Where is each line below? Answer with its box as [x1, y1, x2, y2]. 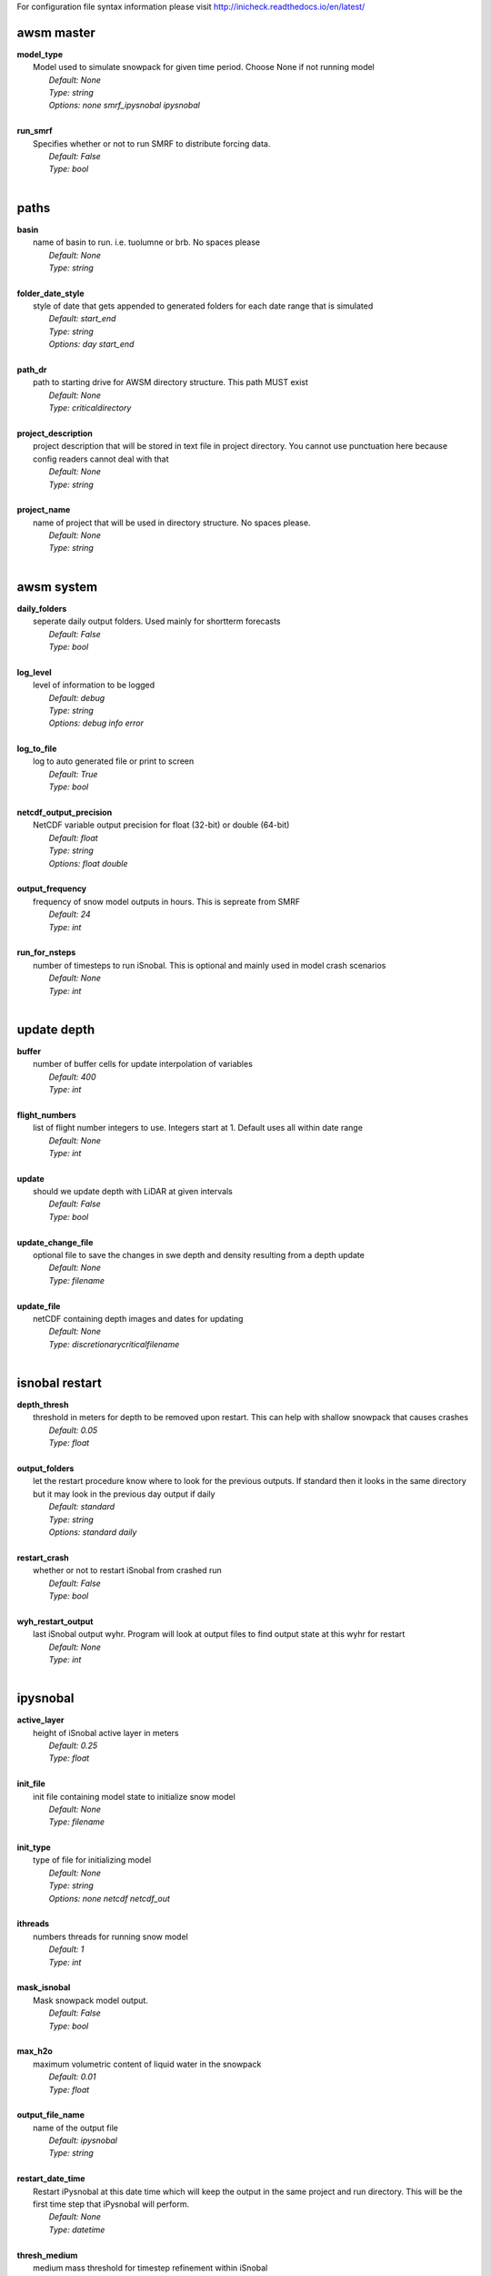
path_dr [16, 364, 47, 375]
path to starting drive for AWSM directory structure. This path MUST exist [33, 377, 309, 388]
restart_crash [16, 1552, 70, 1563]
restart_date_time [16, 2173, 85, 2184]
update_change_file [16, 1236, 94, 1247]
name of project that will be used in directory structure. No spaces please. [33, 517, 311, 528]
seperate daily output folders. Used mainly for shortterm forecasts [33, 615, 281, 627]
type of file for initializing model [33, 1854, 152, 1865]
